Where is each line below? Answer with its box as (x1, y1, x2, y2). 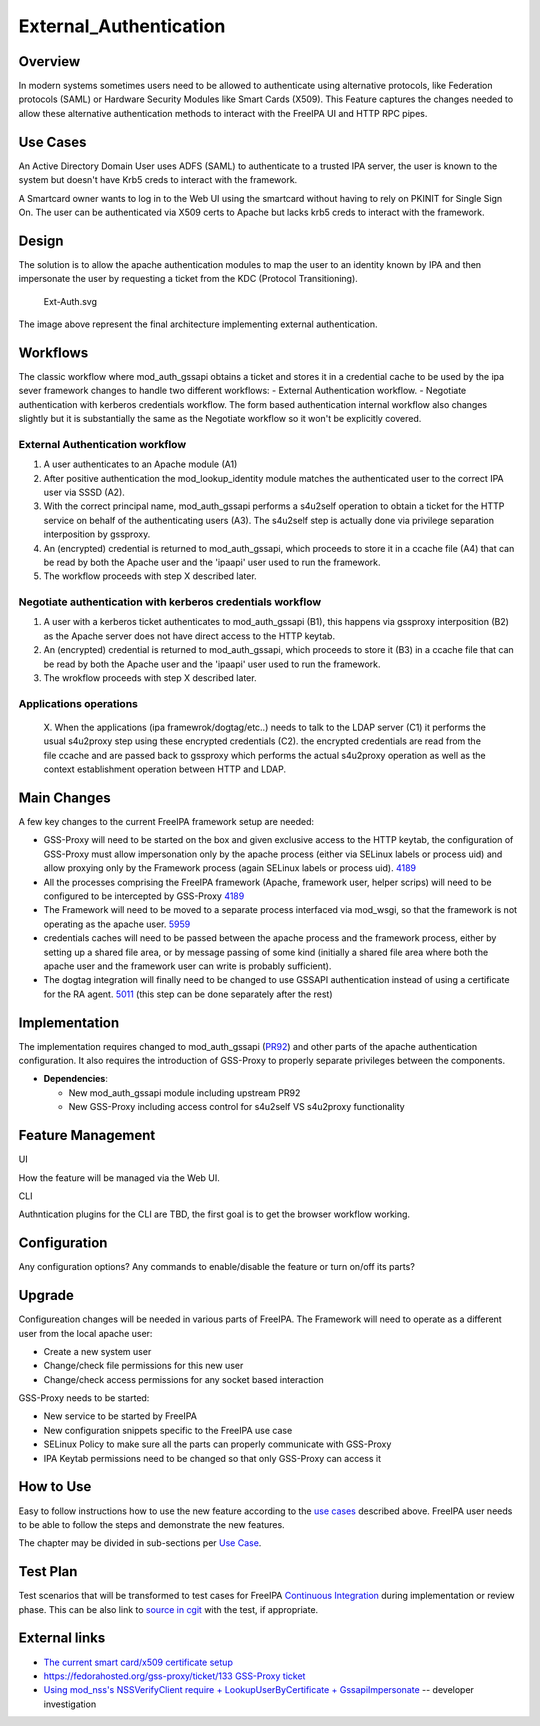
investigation (43, 1698, 97, 1710)
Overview (18, 53, 81, 70)
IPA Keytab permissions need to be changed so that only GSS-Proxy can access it (43, 1452, 382, 1464)
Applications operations (18, 696, 139, 710)
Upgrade (18, 1287, 75, 1304)
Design (18, 232, 64, 249)
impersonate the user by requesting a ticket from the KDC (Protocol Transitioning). (18, 273, 359, 285)
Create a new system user (43, 1345, 152, 1357)
